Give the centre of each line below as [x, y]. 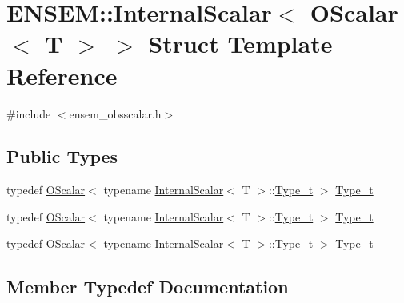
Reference [62, 75]
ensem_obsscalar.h [115, 113]
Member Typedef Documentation [148, 287]
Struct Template [240, 44]
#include [29, 113]
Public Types [62, 156]
